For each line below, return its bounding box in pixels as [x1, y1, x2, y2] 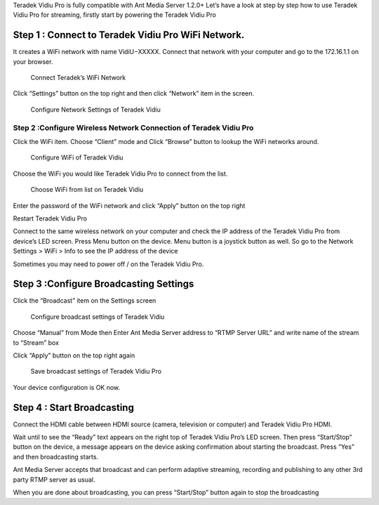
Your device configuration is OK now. [13, 383, 121, 391]
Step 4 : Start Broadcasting [13, 401, 135, 414]
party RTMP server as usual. [13, 475, 95, 484]
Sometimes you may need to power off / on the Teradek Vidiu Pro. [13, 260, 204, 268]
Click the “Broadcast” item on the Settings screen [13, 296, 157, 305]
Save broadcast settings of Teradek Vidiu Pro [30, 367, 161, 376]
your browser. [13, 57, 53, 66]
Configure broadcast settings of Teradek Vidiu [30, 313, 165, 321]
